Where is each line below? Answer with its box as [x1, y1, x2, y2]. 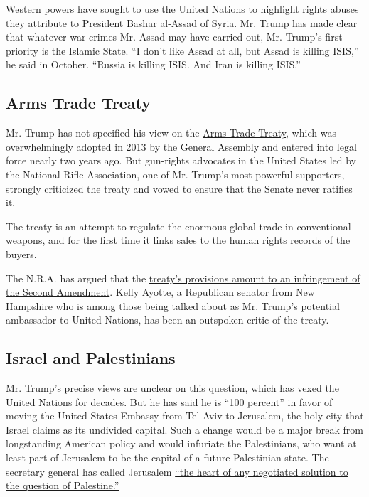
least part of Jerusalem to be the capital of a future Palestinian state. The [6, 450, 329, 465]
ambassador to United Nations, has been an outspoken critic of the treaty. [6, 312, 329, 327]
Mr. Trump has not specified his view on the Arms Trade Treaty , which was [6, 125, 336, 140]
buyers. [6, 246, 37, 261]
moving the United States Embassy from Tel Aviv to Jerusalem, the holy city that [6, 408, 364, 423]
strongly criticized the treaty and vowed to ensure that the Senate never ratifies [6, 181, 353, 196]
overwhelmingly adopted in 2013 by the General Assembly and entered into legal [6, 139, 357, 154]
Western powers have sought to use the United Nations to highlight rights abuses [6, 1, 359, 16]
